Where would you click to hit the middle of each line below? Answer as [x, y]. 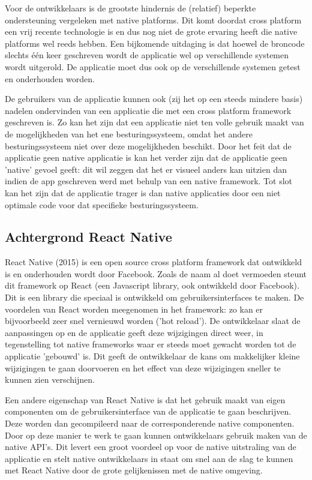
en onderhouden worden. [50, 78]
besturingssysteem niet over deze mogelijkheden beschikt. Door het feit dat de [148, 145]
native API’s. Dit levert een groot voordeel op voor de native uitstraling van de [151, 447]
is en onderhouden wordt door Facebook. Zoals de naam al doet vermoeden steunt [156, 273]
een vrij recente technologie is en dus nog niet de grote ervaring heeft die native [151, 31]
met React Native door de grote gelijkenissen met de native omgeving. [134, 470]
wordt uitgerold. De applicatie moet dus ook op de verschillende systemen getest [153, 66]
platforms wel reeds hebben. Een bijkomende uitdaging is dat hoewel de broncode [155, 43]
